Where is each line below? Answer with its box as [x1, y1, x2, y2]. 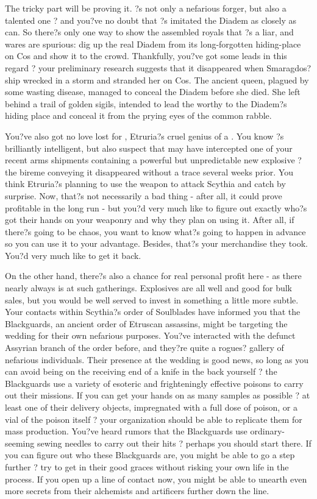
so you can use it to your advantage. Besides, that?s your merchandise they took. [5, 237, 308, 250]
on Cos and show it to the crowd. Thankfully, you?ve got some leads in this [5, 49, 287, 62]
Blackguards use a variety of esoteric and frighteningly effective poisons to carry [5, 377, 304, 389]
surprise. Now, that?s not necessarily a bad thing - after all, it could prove [5, 189, 282, 202]
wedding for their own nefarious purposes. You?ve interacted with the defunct [5, 329, 296, 342]
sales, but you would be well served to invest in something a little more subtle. [5, 293, 299, 306]
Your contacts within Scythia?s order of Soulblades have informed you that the [5, 305, 301, 318]
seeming [5, 436, 35, 449]
